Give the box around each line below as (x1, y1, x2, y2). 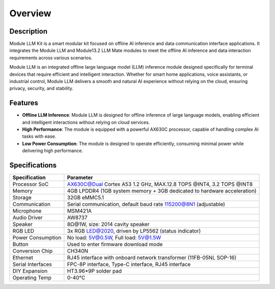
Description (9, 27, 48, 36)
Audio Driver (12, 214, 43, 221)
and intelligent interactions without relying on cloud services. (22, 119, 150, 125)
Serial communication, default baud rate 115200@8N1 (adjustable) (67, 201, 225, 208)
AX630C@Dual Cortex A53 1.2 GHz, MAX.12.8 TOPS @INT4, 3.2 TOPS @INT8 (67, 181, 253, 188)
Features (9, 99, 38, 107)
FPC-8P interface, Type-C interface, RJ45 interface (67, 261, 191, 268)
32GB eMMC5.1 (67, 194, 104, 201)
